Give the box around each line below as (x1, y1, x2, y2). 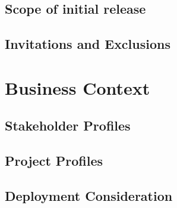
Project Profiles (5, 151, 103, 170)
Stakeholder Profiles (5, 116, 131, 135)
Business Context (5, 75, 150, 100)
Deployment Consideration (5, 186, 173, 204)
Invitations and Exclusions (5, 35, 170, 53)
